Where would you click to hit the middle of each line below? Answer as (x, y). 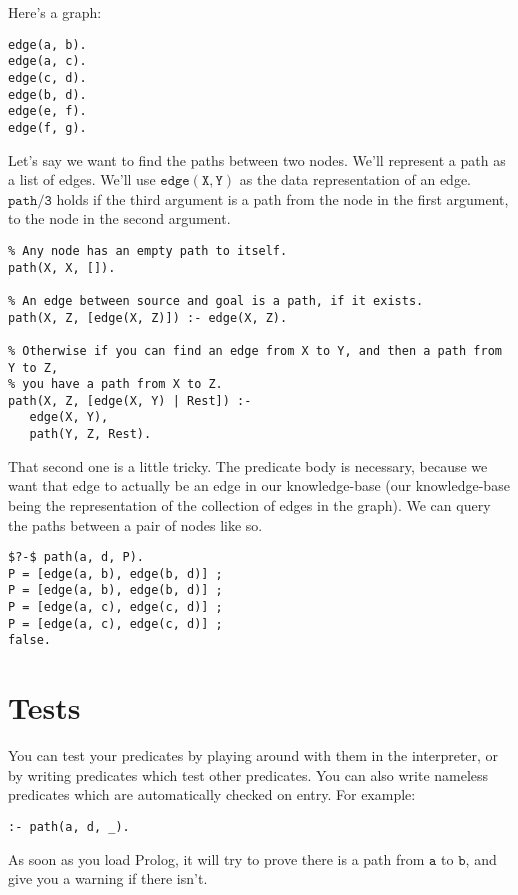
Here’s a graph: (55, 12)
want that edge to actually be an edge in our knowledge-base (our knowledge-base (259, 485)
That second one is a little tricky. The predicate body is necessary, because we (248, 465)
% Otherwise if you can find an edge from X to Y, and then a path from (255, 350)
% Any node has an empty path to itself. (148, 250)
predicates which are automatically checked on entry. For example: (212, 794)
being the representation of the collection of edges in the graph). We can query (249, 504)
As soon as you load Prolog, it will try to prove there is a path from (216, 858)
